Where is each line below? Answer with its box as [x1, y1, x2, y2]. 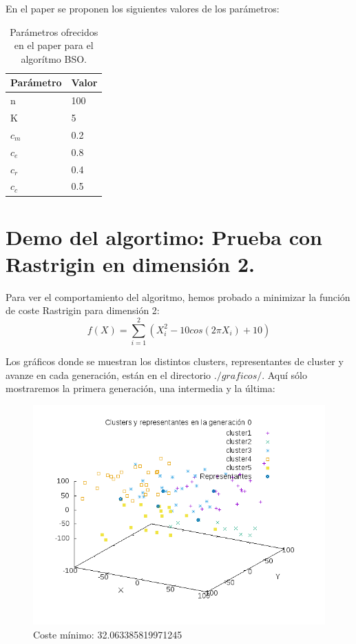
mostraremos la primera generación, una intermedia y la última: [6, 381, 275, 396]
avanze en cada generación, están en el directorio [6, 367, 211, 382]
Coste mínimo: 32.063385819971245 [33, 627, 182, 641]
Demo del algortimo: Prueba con [6, 222, 322, 251]
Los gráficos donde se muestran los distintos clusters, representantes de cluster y [6, 354, 344, 369]
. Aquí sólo [262, 367, 308, 382]
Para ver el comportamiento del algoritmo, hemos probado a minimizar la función [6, 289, 350, 304]
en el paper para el [14, 38, 94, 52]
